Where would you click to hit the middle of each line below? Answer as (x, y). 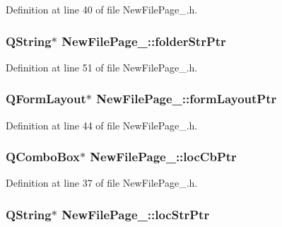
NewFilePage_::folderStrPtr (144, 41)
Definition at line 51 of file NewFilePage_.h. (102, 67)
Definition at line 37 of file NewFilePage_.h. (102, 183)
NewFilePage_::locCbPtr (163, 157)
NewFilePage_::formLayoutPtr (187, 99)
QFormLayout (46, 99)
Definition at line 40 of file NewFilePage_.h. (102, 9)
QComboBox (43, 157)
